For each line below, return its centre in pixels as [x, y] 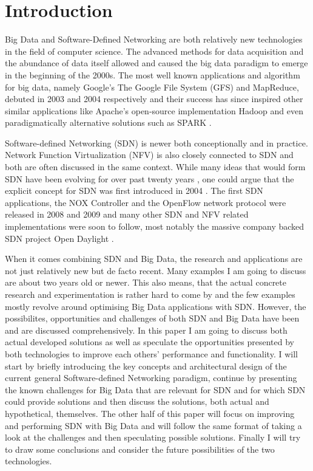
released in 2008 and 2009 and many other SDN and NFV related [127, 214]
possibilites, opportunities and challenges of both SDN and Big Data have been [152, 318]
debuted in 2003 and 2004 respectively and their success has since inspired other [154, 99]
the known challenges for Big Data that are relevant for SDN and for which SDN [155, 389]
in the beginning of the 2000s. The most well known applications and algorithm [153, 74]
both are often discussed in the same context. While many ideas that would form [155, 167]
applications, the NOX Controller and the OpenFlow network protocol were [146, 202]
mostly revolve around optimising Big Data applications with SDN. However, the [156, 306]
